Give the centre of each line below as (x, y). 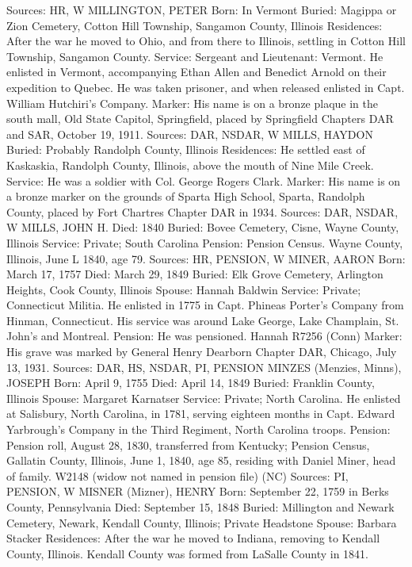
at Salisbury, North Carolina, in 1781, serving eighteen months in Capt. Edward (201, 414)
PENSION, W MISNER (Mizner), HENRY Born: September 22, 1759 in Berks (198, 491)
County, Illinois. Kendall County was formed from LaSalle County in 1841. (188, 553)
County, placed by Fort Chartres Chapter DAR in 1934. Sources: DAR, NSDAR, (202, 211)
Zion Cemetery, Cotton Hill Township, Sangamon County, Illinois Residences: (195, 25)
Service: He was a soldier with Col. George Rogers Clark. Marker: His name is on (204, 180)
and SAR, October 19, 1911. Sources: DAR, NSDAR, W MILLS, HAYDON (190, 134)
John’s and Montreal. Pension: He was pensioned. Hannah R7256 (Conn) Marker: (204, 336)
